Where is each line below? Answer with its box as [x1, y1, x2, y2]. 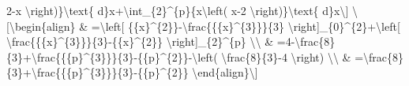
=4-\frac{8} [276, 33, 336, 50]
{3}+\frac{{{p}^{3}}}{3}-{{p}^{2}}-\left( [6, 48, 218, 65]
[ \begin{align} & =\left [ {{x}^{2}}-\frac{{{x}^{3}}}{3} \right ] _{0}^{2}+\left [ [6, 17, 400, 34]
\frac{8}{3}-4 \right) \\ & [221, 48, 351, 65]
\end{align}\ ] [192, 64, 258, 80]
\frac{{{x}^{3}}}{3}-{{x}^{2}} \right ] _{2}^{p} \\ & [6, 33, 274, 50]
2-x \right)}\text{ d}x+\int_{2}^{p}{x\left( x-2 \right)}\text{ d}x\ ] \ [6, 2, 358, 18]
